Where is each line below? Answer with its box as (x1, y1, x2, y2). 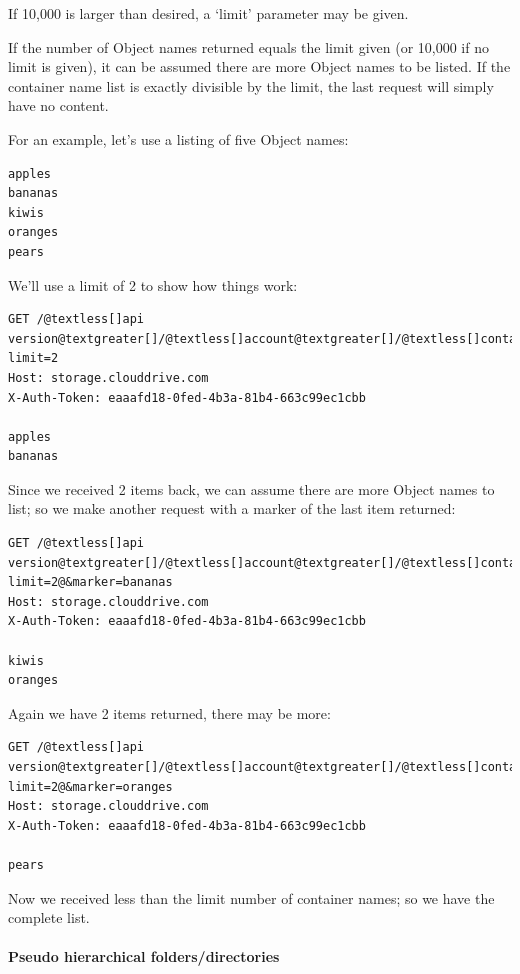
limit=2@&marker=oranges (8, 779, 173, 794)
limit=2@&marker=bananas (8, 575, 173, 590)
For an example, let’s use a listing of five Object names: (8, 128, 349, 149)
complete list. (8, 907, 90, 928)
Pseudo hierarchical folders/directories (8, 946, 280, 967)
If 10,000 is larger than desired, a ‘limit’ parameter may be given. (8, 3, 409, 23)
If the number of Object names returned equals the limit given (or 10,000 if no (8, 36, 489, 57)
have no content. (8, 95, 109, 116)
